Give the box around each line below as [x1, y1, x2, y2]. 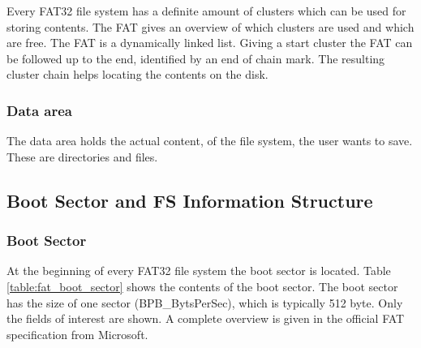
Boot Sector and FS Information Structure [6, 187, 373, 213]
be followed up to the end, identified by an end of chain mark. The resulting [6, 49, 385, 67]
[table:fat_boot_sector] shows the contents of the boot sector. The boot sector [6, 277, 398, 294]
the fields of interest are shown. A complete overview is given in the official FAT [6, 310, 405, 327]
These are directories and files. [6, 148, 158, 165]
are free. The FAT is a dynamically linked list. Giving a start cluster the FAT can [6, 34, 413, 51]
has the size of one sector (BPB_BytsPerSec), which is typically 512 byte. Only [6, 294, 403, 311]
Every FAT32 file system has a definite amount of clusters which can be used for [6, 2, 406, 19]
